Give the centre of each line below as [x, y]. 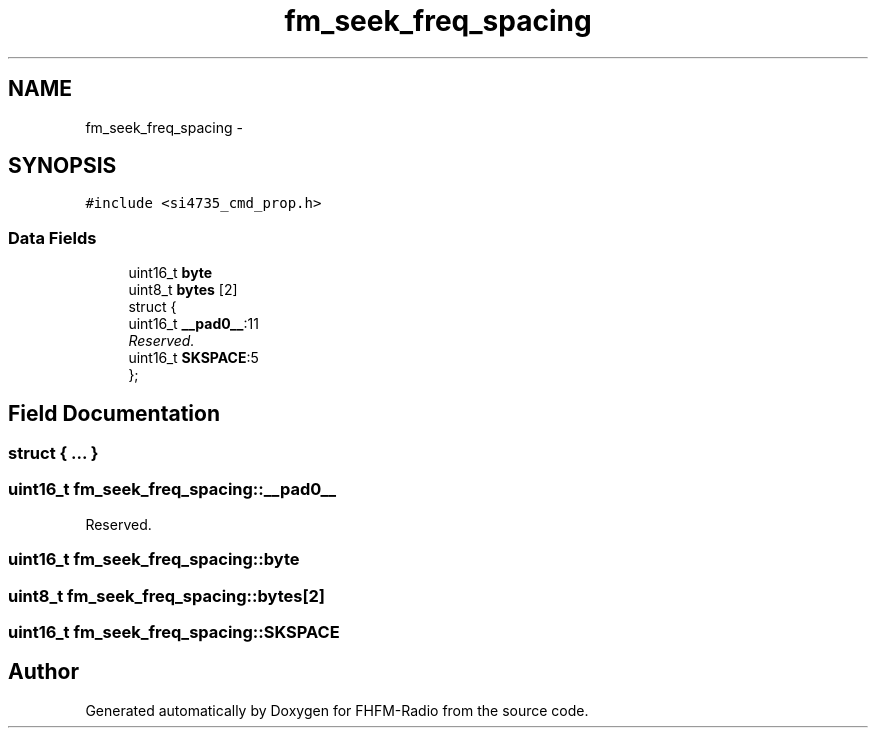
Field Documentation [114, 413]
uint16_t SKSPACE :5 [193, 358]
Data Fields [52, 237]
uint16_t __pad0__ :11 [193, 324]
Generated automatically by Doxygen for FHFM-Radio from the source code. [337, 710]
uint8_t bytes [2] [183, 290]
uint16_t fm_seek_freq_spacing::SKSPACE [174, 631]
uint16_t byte [170, 273]
